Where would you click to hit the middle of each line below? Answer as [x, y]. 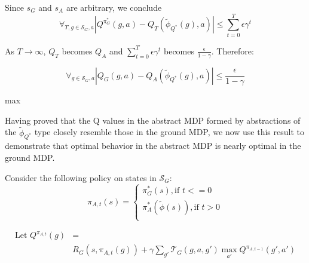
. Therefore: [232, 51]
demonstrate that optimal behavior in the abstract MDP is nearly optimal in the [153, 146]
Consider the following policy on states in [81, 177]
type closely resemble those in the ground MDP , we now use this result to [169, 132]
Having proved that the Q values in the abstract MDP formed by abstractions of [153, 120]
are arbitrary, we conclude [114, 7]
